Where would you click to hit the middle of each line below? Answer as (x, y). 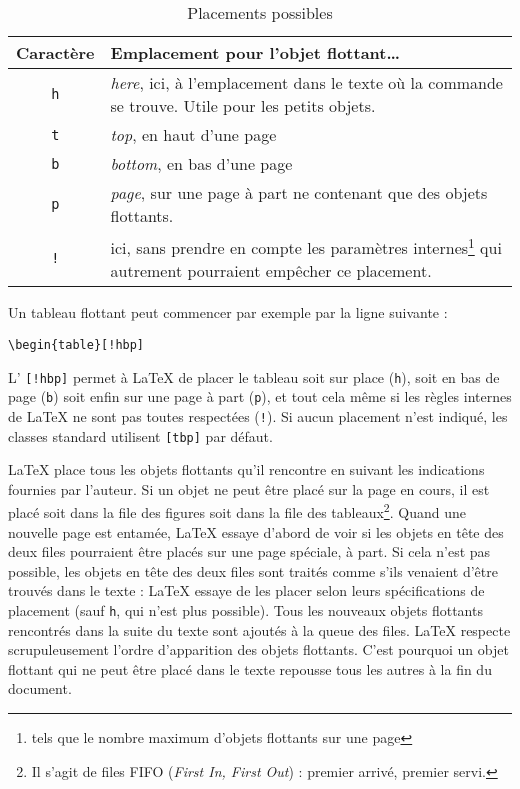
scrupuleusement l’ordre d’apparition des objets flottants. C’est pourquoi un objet (258, 649)
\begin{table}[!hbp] (76, 344)
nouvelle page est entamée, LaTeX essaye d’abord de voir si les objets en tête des (256, 531)
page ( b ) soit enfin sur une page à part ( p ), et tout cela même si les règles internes (260, 396)
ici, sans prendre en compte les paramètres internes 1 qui (306, 246)
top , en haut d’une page (193, 134)
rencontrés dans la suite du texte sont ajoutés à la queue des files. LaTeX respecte (259, 629)
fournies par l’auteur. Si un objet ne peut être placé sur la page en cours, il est (249, 488)
